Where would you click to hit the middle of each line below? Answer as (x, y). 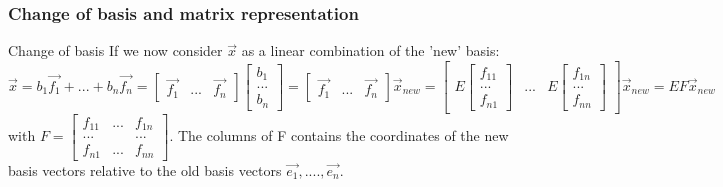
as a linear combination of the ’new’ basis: (370, 50)
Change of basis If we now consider (115, 50)
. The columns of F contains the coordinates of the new (339, 134)
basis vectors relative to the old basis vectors (145, 169)
